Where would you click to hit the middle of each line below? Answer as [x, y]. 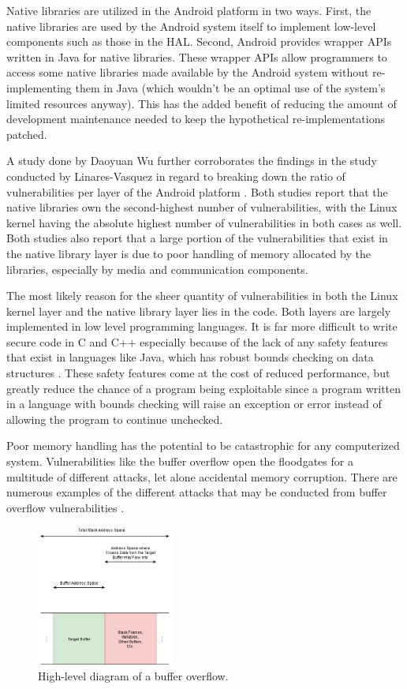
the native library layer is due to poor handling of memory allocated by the [189, 253]
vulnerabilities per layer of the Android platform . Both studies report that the [197, 191]
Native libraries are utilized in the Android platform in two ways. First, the [189, 10]
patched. [27, 134]
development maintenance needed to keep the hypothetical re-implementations [196, 119]
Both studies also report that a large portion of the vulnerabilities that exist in [197, 238]
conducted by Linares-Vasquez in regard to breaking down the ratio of [176, 176]
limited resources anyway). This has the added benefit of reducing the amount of [202, 103]
